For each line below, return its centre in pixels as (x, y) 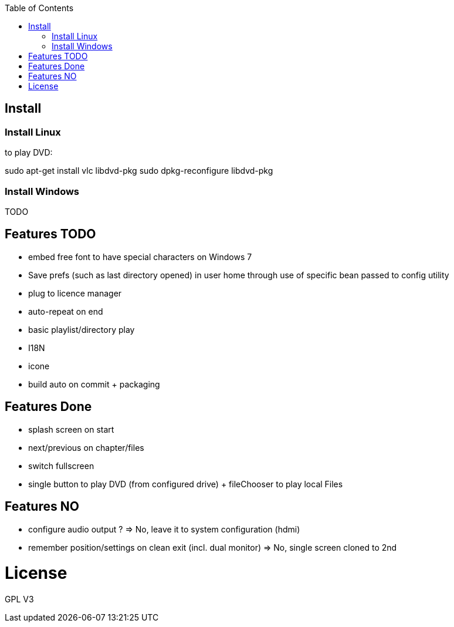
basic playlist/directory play (82, 329)
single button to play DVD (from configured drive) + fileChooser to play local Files (186, 484)
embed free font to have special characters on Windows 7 (140, 257)
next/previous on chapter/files (86, 447)
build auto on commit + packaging (94, 384)
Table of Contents (39, 8)
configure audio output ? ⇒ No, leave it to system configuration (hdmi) (164, 529)
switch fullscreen (61, 466)
